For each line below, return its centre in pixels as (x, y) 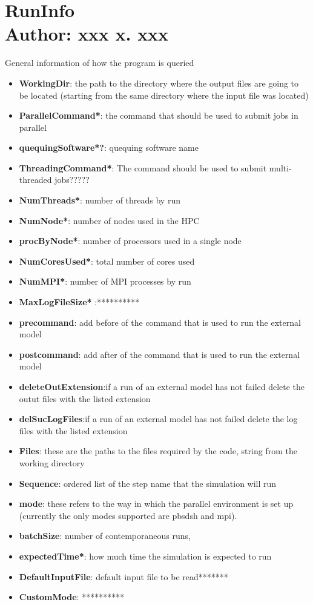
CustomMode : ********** (72, 597)
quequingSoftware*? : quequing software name (109, 147)
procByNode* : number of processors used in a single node (130, 241)
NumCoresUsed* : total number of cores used (107, 261)
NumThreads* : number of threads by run (100, 200)
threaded (35, 180)
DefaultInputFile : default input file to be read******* (124, 576)
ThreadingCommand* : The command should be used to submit (143, 167)
